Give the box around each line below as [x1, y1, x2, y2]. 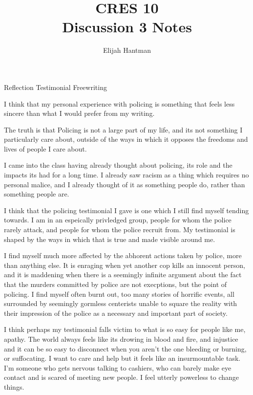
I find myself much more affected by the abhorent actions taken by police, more [4, 250, 242, 261]
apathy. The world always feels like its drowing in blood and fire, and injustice [4, 333, 238, 344]
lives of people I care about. [4, 143, 87, 154]
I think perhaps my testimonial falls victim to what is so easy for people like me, [4, 324, 246, 334]
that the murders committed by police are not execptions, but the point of [4, 279, 227, 289]
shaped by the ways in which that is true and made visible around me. [4, 234, 215, 244]
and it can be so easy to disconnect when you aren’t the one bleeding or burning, [4, 343, 247, 353]
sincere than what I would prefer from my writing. [4, 108, 155, 118]
